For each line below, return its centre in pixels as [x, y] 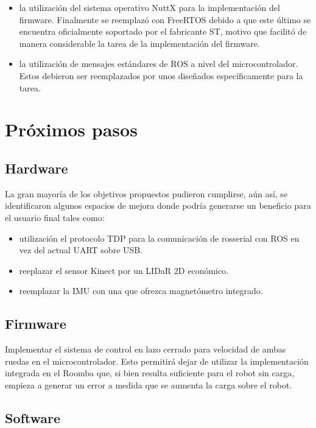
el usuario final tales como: [55, 217]
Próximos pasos [71, 129]
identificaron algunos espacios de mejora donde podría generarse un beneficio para [158, 205]
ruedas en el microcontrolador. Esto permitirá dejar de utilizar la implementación [157, 361]
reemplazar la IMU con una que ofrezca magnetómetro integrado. [141, 291]
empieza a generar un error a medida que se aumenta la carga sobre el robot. [149, 384]
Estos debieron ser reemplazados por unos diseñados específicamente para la [161, 75]
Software [33, 417]
